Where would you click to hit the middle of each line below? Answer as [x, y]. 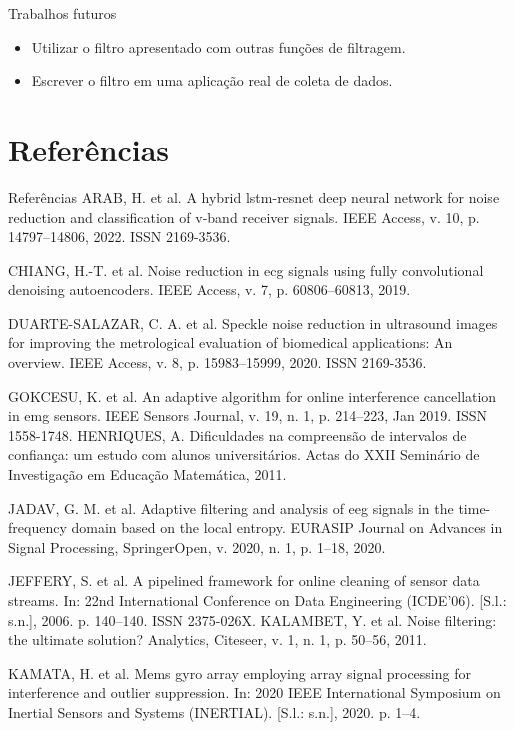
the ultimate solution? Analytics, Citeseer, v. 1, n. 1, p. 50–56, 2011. [217, 639]
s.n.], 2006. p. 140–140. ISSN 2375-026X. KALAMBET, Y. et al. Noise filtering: [252, 619]
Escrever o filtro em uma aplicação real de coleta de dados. [212, 80]
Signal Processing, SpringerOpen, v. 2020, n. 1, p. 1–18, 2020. [197, 546]
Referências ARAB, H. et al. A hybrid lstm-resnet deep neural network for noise [254, 196]
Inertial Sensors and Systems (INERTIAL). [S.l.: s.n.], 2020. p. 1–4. [214, 711]
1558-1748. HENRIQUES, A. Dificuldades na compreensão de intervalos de [237, 434]
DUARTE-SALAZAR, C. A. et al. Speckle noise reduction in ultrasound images [253, 322]
